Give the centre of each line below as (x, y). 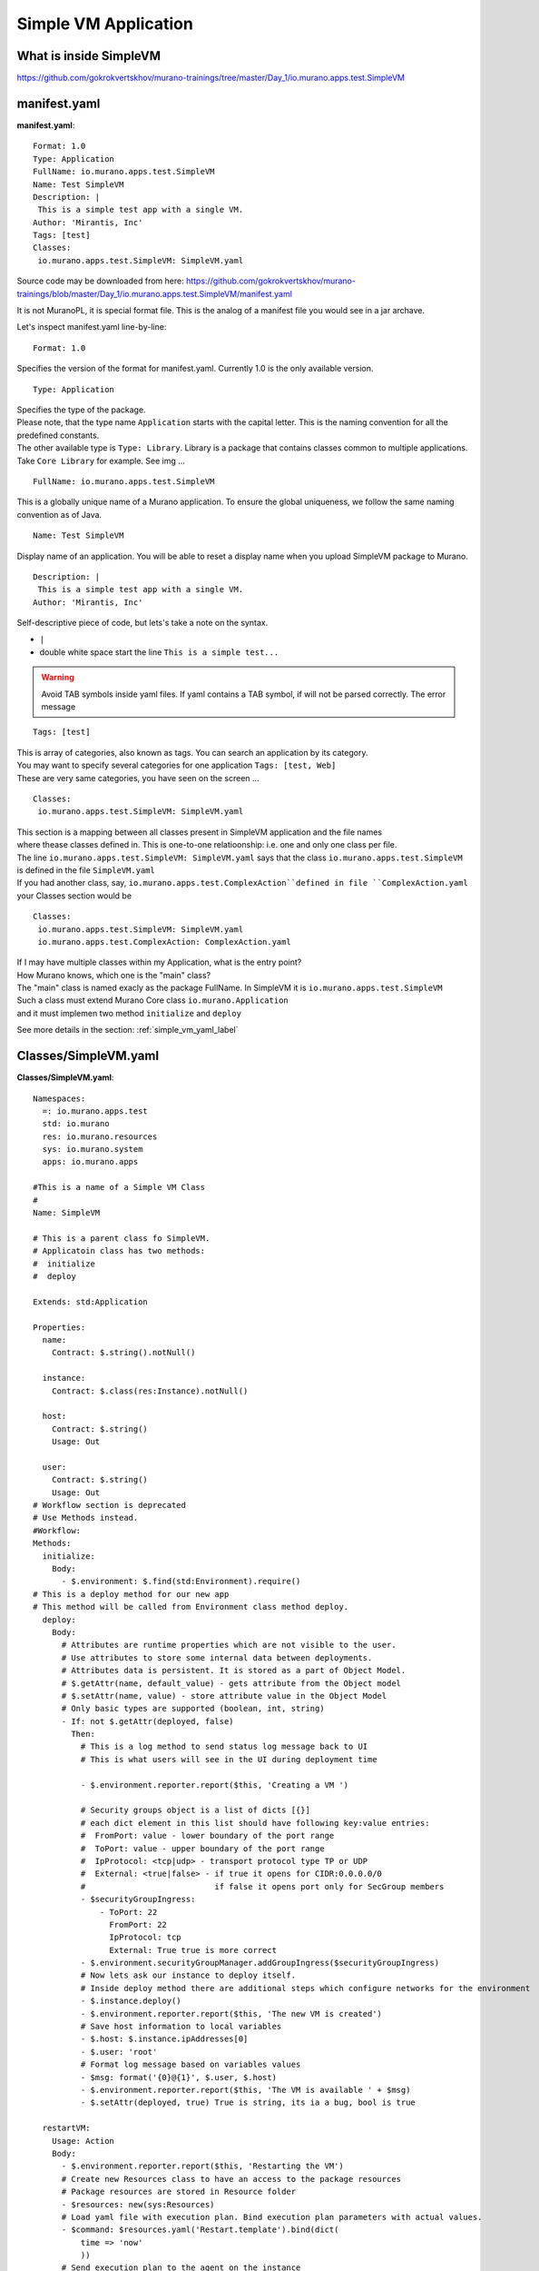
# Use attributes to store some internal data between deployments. (217, 1657)
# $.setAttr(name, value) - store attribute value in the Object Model (224, 1696)
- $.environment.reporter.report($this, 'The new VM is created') (231, 2013)
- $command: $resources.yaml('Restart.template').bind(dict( (200, 2230)
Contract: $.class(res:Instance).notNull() (150, 1391)
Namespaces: (59, 1098)
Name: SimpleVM (67, 1213)
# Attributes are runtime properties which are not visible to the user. (229, 1645)
